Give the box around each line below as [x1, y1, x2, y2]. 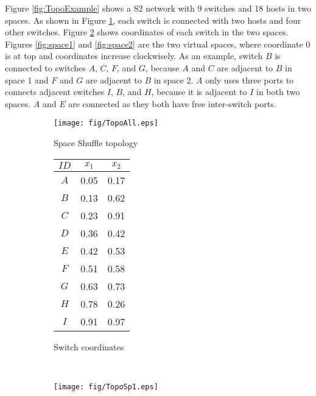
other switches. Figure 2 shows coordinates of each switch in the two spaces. [5, 26, 289, 38]
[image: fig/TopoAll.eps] [54, 119, 158, 128]
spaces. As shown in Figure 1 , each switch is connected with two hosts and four [5, 13, 301, 26]
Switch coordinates [54, 340, 124, 353]
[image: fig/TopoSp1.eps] [54, 382, 158, 391]
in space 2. [153, 73, 194, 86]
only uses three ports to [205, 73, 294, 86]
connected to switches [5, 61, 86, 74]
